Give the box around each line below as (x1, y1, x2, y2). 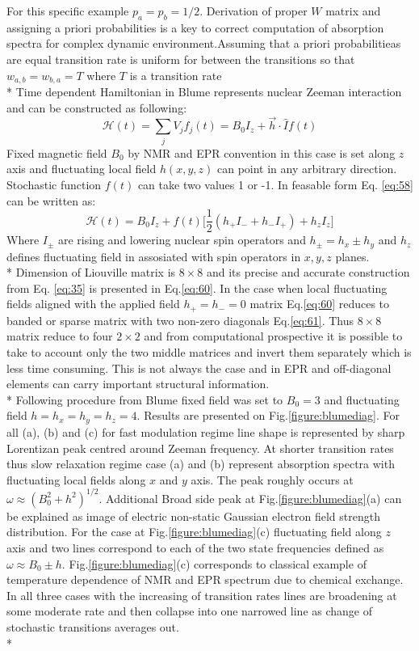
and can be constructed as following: (6, 99, 187, 116)
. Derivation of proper (199, 2, 308, 19)
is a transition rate (129, 66, 222, 83)
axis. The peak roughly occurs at (191, 471, 354, 488)
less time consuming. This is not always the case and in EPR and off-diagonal (6, 359, 392, 376)
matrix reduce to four (6, 328, 113, 345)
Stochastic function (6, 175, 102, 192)
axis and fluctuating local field (6, 160, 157, 177)
